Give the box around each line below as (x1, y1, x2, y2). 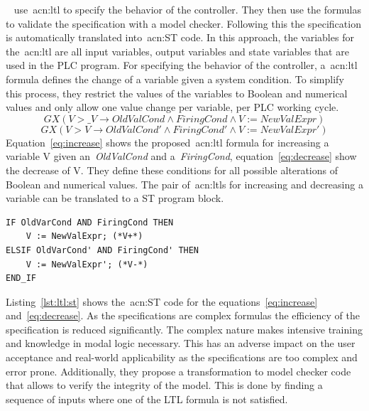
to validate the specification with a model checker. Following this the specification (6, 16, 361, 31)
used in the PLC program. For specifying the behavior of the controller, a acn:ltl (6, 58, 358, 73)
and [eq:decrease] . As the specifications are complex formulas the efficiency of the (6, 308, 360, 323)
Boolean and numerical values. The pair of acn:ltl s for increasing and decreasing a (6, 176, 363, 191)
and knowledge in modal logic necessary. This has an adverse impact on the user (6, 336, 356, 351)
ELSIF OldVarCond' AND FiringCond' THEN (6, 245, 199, 255)
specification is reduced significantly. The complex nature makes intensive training (6, 321, 363, 336)
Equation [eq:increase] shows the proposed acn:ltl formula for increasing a (6, 134, 329, 149)
